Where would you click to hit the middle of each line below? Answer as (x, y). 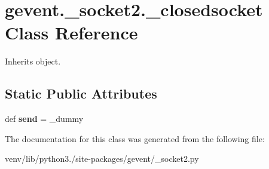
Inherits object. (33, 61)
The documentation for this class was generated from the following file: (135, 138)
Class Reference (71, 33)
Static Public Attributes (81, 93)
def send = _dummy (44, 119)
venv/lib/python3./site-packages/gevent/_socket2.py (102, 159)
